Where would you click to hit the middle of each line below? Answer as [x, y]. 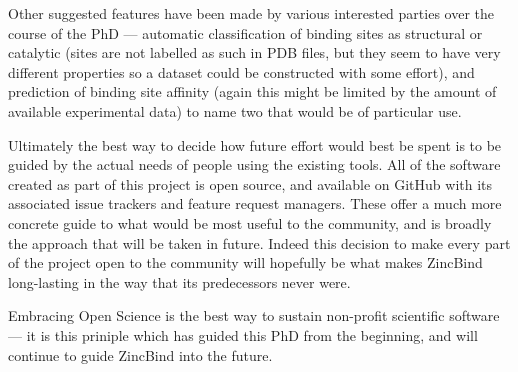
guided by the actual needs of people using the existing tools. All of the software [254, 164]
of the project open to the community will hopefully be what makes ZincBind [245, 262]
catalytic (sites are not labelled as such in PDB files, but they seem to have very [254, 52]
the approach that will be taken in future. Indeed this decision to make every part [259, 242]
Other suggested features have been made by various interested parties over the [251, 13]
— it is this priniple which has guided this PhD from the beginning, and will [243, 334]
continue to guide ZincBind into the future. [140, 354]
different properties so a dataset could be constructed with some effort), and [241, 71]
